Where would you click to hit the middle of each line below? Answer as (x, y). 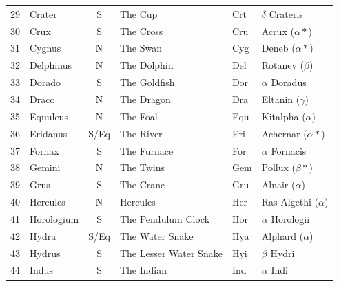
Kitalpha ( (284, 116)
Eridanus (49, 133)
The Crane (142, 185)
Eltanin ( (281, 99)
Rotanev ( (283, 65)
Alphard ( (282, 235)
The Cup (138, 13)
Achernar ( (284, 133)
